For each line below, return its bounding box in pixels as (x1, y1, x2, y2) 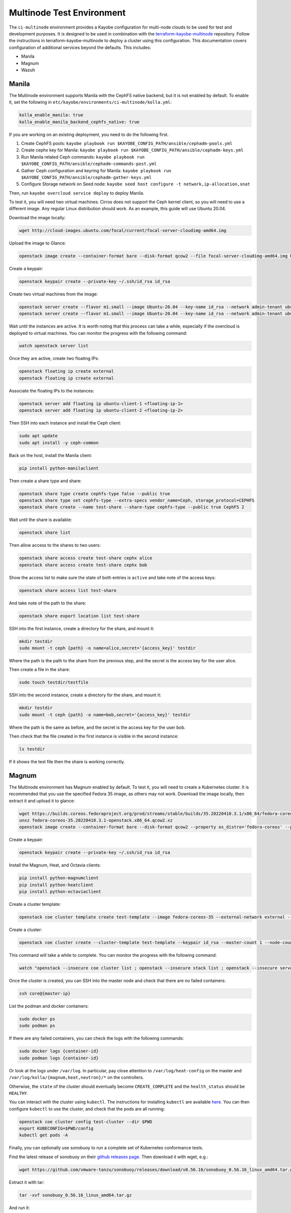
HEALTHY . (9, 1090, 29, 1096)
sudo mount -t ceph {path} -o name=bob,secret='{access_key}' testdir (19, 712, 191, 718)
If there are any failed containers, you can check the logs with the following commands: (9, 1035, 184, 1041)
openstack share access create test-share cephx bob (19, 562, 147, 568)
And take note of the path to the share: (9, 600, 86, 606)
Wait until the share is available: (9, 517, 72, 523)
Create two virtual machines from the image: (9, 291, 98, 297)
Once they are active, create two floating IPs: (9, 356, 99, 361)
